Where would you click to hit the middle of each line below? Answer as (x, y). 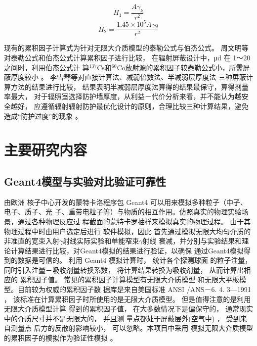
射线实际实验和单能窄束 (101, 241)
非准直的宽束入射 (32, 241)
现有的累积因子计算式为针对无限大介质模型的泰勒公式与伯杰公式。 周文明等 (126, 48)
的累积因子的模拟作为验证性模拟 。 (61, 338)
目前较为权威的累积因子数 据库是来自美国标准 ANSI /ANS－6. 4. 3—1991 (134, 289)
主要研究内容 (46, 150)
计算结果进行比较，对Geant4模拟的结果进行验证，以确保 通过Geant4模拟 (127, 250)
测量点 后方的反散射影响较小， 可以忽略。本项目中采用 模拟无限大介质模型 (132, 328)
